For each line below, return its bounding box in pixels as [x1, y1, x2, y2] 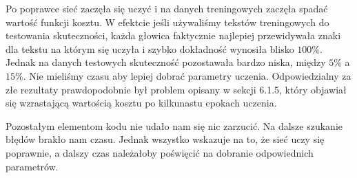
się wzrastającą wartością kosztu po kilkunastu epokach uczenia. [6, 96, 277, 110]
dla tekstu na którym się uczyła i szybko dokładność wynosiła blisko [6, 41, 294, 56]
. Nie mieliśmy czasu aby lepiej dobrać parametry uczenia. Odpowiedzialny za [23, 68, 351, 82]
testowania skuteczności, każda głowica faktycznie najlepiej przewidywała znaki [6, 28, 341, 43]
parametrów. [6, 159, 59, 173]
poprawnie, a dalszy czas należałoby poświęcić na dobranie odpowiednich [6, 145, 314, 159]
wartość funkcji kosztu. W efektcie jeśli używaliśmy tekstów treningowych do [6, 14, 329, 29]
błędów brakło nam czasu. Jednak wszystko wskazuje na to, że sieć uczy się [6, 132, 325, 146]
